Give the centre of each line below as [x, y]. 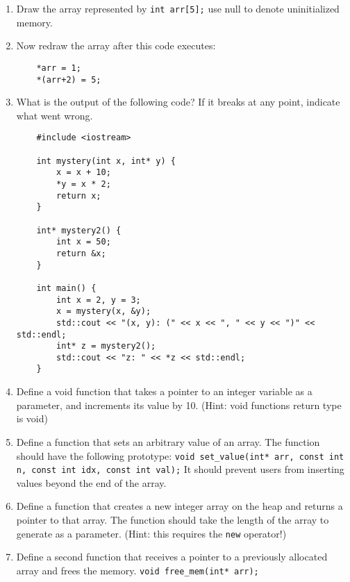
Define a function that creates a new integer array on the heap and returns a [180, 506]
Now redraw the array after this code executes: [116, 45]
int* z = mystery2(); [106, 346]
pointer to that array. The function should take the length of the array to [173, 519]
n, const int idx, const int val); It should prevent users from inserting [180, 469]
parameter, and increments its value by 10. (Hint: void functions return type [179, 405]
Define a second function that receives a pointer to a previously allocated [172, 557]
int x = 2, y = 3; [99, 300]
